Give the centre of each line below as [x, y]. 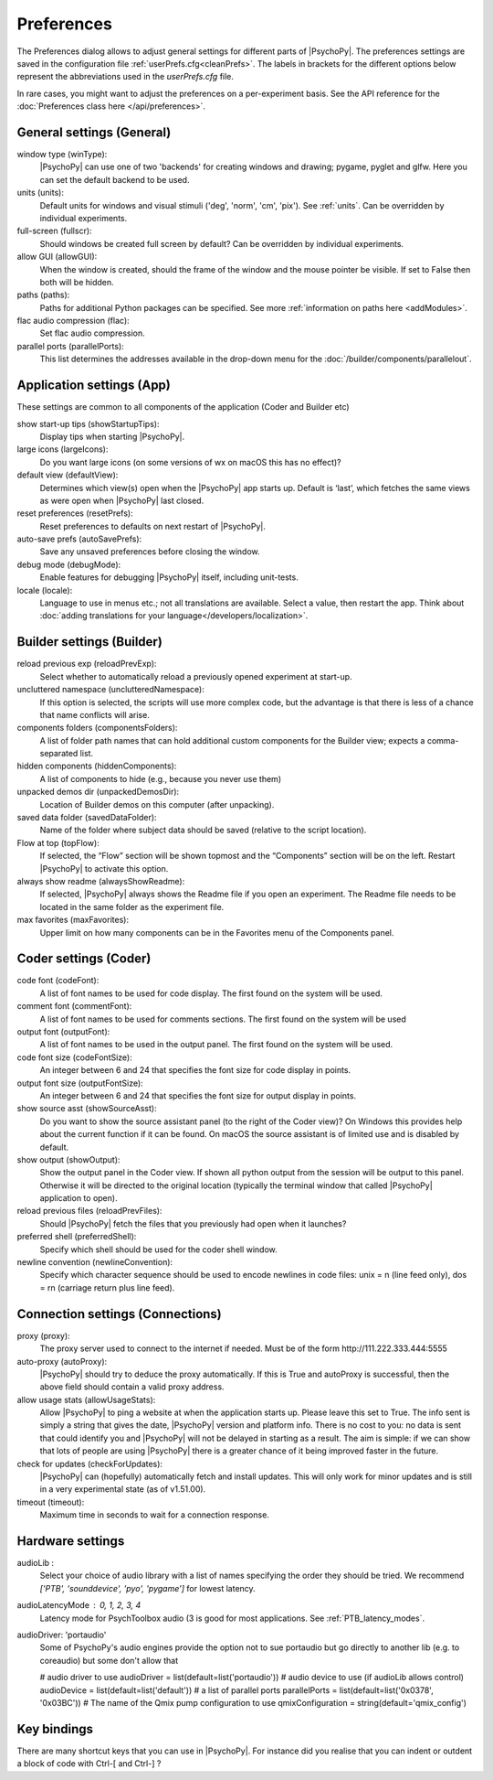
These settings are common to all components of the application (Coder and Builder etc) [184, 407]
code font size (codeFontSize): [74, 1057]
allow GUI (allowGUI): [57, 257]
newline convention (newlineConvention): [95, 1262]
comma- [443, 740]
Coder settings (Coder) [84, 959]
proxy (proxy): [43, 1335]
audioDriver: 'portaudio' [62, 1635]
